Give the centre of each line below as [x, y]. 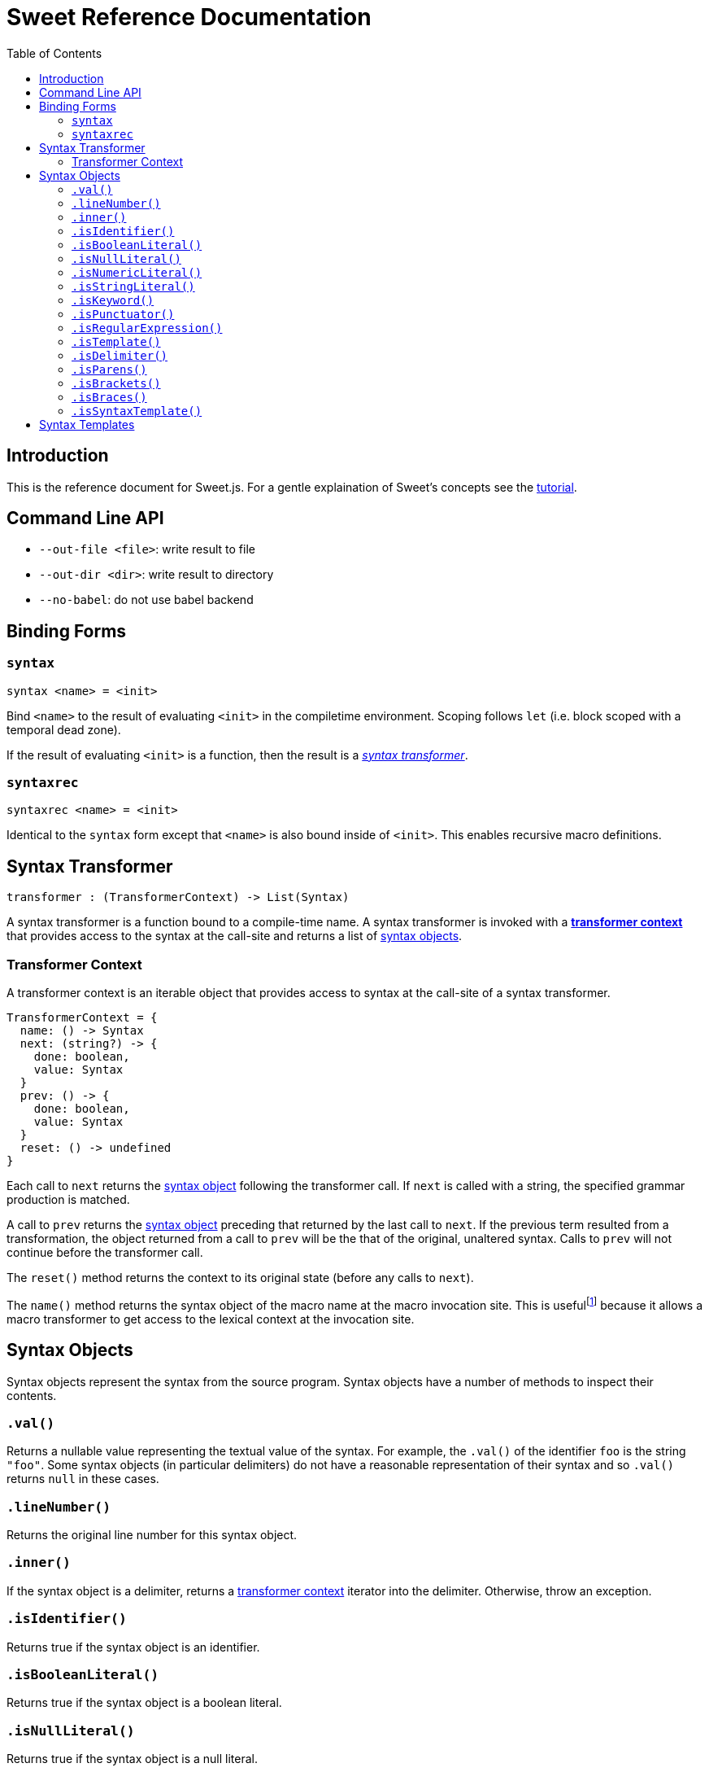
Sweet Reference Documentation [189, 17]
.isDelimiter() [120, 355]
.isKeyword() [113, 300]
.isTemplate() [116, 341]
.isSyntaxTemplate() [137, 411]
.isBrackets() [116, 383]
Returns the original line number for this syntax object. [152, 1535]
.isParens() [109, 369]
